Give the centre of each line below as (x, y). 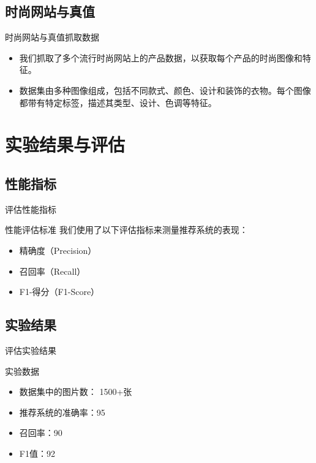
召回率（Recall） (52, 271)
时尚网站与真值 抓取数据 (52, 37)
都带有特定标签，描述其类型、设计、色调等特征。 (118, 102)
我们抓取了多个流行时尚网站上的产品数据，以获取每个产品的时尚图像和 (161, 57)
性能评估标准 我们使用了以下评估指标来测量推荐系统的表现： (126, 230)
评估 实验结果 (31, 350)
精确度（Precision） (58, 250)
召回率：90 (41, 433)
